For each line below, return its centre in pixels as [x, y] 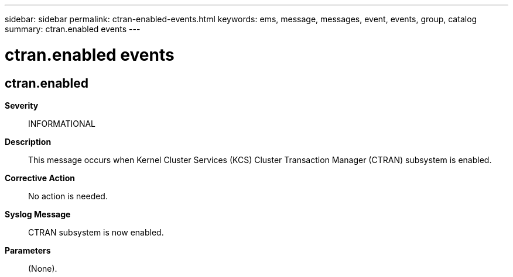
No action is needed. [68, 196]
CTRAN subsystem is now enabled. [96, 232]
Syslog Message [38, 214]
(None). [43, 268]
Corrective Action [40, 178]
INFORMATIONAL [62, 123]
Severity [22, 105]
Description [28, 141]
